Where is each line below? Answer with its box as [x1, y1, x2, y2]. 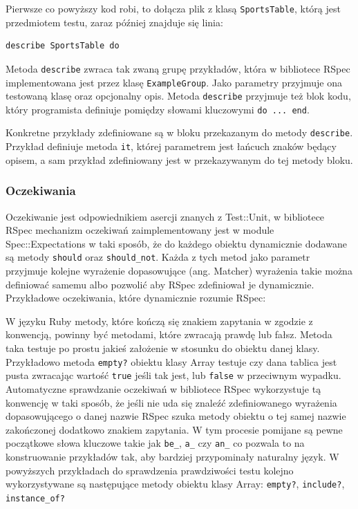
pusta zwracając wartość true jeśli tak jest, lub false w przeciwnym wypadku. [6, 368, 341, 382]
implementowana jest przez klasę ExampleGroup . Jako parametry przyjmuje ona [6, 75, 342, 89]
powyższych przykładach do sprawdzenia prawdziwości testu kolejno [6, 463, 294, 477]
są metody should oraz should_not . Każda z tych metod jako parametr [6, 250, 310, 264]
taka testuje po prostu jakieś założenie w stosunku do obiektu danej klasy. [6, 341, 320, 355]
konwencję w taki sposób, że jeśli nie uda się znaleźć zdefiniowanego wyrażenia [6, 395, 337, 409]
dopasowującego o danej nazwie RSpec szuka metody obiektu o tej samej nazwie [6, 409, 346, 423]
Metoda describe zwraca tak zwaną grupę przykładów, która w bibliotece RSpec [6, 61, 350, 75]
